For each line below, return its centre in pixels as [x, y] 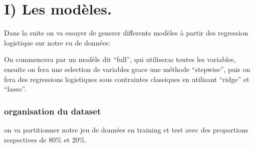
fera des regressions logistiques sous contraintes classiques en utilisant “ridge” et [127, 79]
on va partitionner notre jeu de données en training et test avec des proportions [126, 129]
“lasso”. [15, 89]
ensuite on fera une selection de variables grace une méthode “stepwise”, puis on [127, 69]
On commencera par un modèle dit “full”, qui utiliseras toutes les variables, [120, 59]
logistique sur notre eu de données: [57, 42]
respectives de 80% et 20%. [46, 139]
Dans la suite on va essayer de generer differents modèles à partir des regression [126, 33]
